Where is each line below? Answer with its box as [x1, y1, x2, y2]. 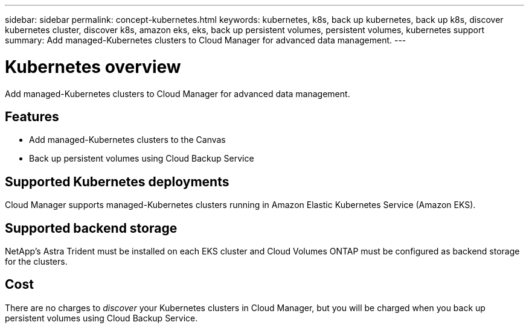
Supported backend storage [5, 220, 178, 236]
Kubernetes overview [5, 56, 181, 77]
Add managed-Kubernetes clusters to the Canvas [29, 134, 226, 145]
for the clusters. [5, 256, 68, 267]
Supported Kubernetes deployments [5, 174, 229, 189]
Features [5, 109, 59, 124]
